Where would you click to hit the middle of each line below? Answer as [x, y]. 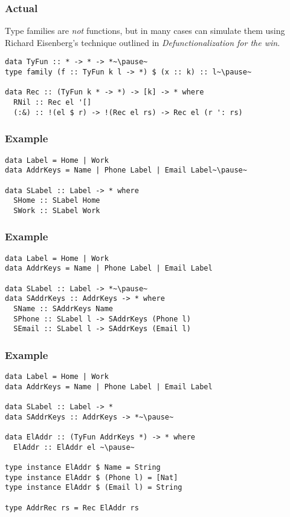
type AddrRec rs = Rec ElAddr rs [72, 508]
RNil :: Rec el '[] [53, 103]
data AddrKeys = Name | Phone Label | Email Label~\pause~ [126, 170]
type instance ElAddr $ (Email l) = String [94, 488]
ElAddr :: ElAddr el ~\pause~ [74, 447]
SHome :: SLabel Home [57, 201]
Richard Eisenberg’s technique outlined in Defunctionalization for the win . [143, 42]
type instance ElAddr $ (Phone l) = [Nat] [92, 477]
